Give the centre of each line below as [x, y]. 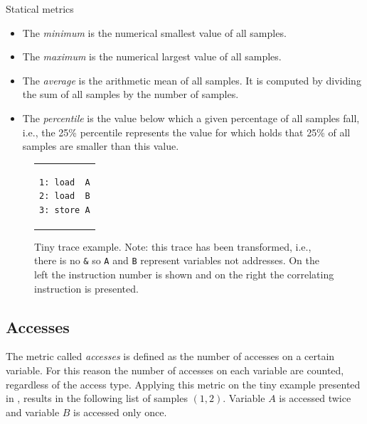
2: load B [65, 196]
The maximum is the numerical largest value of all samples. [152, 56]
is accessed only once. [120, 412]
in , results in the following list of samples [97, 398]
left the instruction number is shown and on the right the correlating [184, 274]
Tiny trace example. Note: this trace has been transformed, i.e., [173, 246]
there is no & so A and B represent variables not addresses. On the [177, 260]
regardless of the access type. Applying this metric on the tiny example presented [183, 384]
